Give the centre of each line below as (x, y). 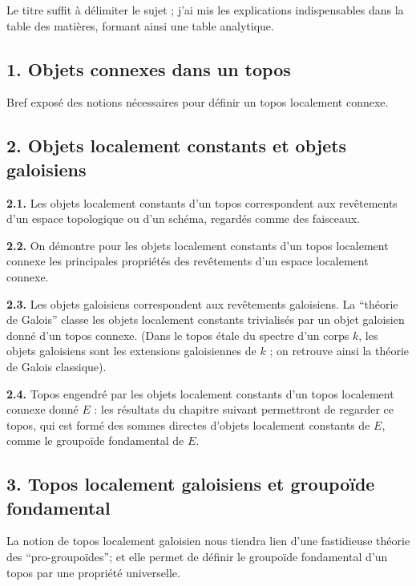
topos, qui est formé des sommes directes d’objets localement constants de (188, 424)
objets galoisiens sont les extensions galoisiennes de (131, 351)
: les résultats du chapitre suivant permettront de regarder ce (244, 409)
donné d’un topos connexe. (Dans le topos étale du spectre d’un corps (178, 335)
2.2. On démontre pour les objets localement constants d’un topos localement (198, 245)
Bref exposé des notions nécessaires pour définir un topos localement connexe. (198, 102)
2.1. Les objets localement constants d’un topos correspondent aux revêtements (202, 202)
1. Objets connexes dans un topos (149, 69)
